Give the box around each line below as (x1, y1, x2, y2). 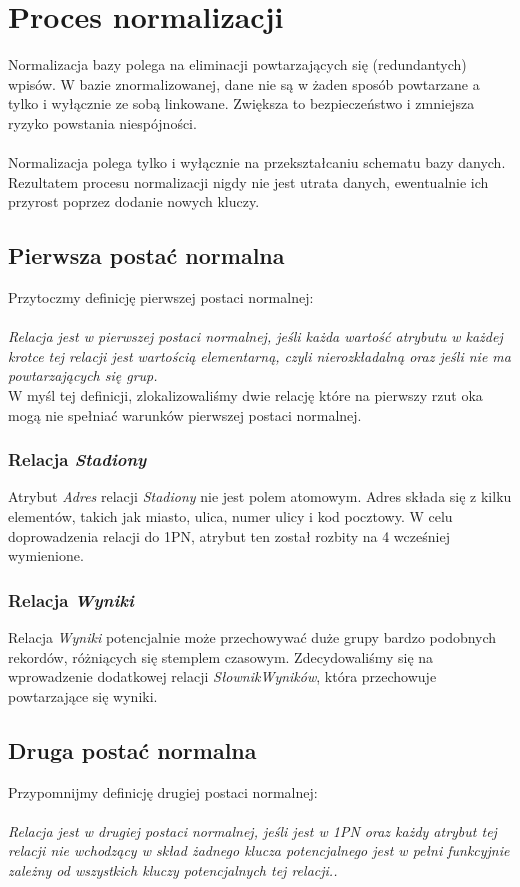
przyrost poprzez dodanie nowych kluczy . (8, 191, 260, 212)
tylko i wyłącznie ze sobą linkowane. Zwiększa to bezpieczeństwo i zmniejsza (8, 93, 475, 114)
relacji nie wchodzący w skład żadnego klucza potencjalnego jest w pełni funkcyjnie (8, 840, 510, 861)
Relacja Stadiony (8, 447, 147, 472)
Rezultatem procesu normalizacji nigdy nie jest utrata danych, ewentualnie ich (8, 171, 489, 192)
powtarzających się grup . (8, 365, 158, 386)
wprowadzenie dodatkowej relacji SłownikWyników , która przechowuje (8, 666, 437, 687)
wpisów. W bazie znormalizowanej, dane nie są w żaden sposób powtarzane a (8, 73, 480, 94)
